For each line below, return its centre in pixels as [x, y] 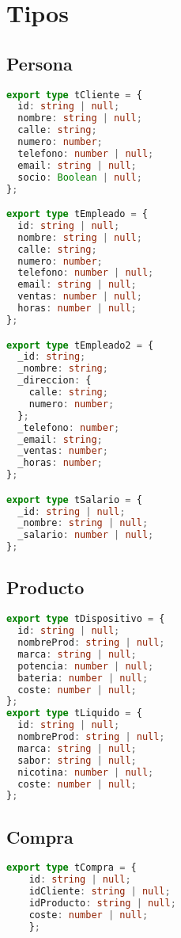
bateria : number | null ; [83, 678]
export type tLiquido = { [74, 713]
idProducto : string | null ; [102, 904]
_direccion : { [55, 381]
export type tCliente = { [74, 95]
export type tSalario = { [74, 500]
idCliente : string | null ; [100, 892]
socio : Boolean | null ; [80, 177]
